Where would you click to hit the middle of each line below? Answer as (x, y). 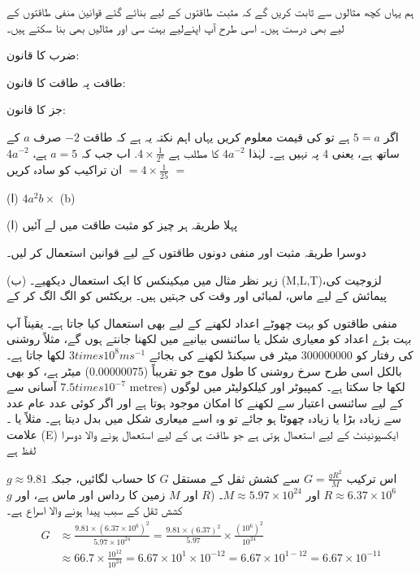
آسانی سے (32, 387)
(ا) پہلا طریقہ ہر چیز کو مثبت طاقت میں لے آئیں (122, 225)
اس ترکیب (372, 478)
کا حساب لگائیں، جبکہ (103, 478)
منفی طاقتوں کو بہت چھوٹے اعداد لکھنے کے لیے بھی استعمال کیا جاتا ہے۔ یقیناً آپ (202, 322)
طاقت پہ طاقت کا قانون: (66, 82)
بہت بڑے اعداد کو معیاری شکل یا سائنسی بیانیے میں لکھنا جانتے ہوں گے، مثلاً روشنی (209, 339)
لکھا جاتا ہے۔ (36, 354)
